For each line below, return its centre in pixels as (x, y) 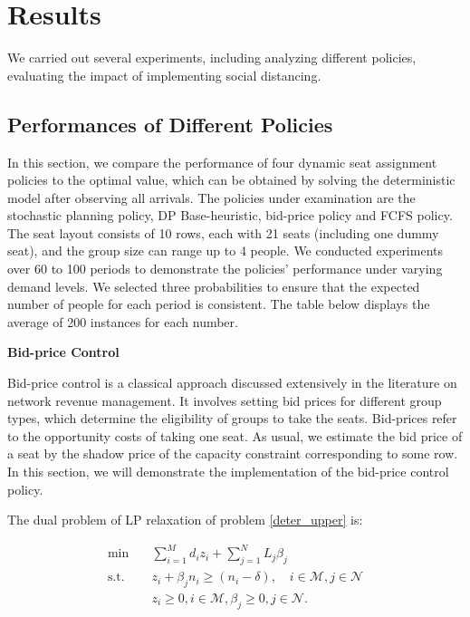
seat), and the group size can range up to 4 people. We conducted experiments (225, 251)
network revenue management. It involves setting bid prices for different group (225, 400)
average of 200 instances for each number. (123, 321)
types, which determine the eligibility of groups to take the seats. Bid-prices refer (232, 418)
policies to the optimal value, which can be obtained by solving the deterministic (231, 180)
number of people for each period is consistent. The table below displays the (219, 304)
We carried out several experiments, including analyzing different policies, (212, 58)
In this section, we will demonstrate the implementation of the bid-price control (228, 472)
